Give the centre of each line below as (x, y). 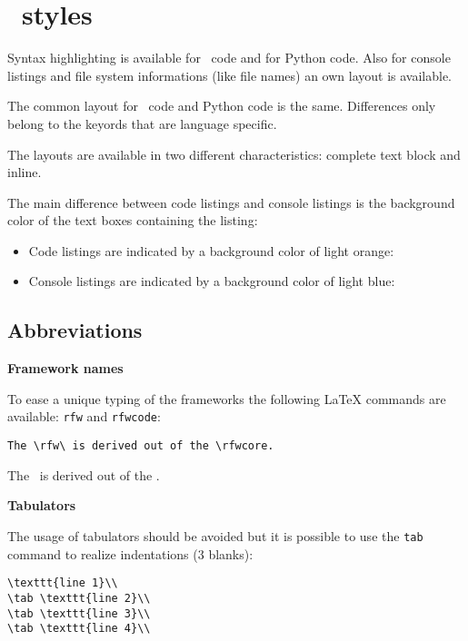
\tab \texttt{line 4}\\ (79, 629)
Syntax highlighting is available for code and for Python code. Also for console (229, 58)
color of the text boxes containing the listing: (133, 220)
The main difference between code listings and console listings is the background (231, 202)
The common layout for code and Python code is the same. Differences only (222, 106)
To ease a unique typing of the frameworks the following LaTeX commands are (227, 398)
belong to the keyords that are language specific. (142, 123)
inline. (25, 172)
